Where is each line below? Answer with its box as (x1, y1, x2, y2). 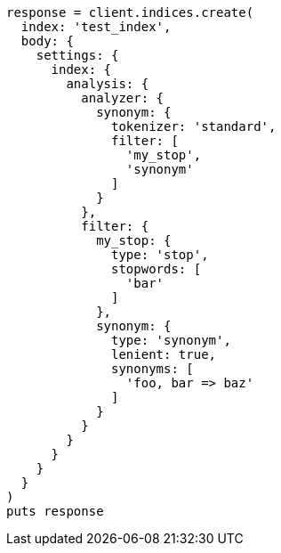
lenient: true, (111, 347, 217, 362)
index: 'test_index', (20, 20, 172, 34)
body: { (20, 34, 74, 48)
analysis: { (66, 77, 149, 91)
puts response (6, 504, 104, 518)
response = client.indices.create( (6, 5, 254, 20)
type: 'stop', (111, 248, 209, 262)
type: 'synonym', (111, 333, 231, 347)
